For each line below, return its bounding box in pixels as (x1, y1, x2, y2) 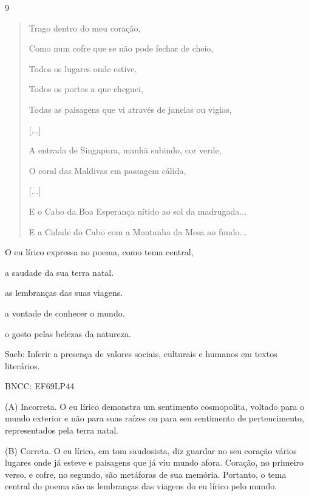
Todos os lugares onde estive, (29, 62, 137, 75)
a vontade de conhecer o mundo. (5, 306, 125, 319)
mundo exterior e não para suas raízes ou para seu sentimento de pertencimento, (5, 412, 304, 424)
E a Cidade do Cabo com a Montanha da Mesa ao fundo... (29, 225, 247, 238)
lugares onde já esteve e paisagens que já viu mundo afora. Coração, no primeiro (5, 456, 304, 469)
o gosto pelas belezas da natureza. (5, 327, 131, 340)
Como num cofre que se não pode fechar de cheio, (29, 42, 214, 55)
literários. (5, 359, 40, 372)
